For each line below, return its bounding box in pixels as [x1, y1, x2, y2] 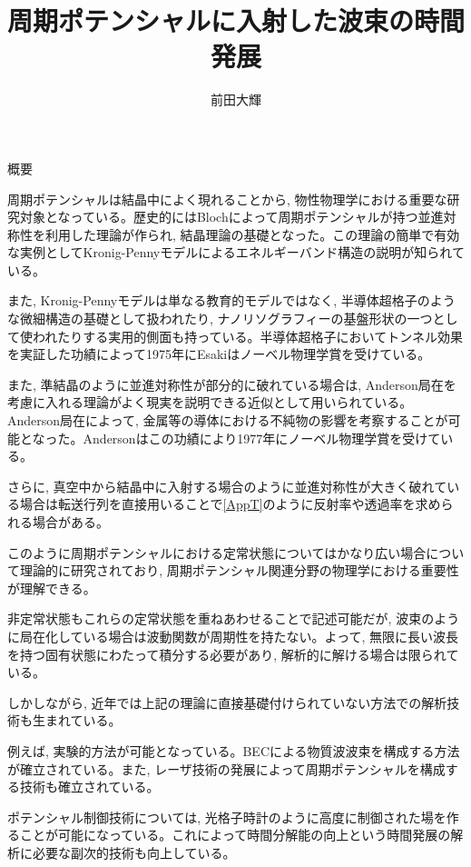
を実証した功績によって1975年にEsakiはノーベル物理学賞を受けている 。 [7, 344, 431, 364]
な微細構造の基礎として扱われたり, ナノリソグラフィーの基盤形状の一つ [7, 309, 433, 328]
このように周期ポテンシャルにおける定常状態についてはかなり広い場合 [7, 543, 427, 562]
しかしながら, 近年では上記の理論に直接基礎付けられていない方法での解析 [7, 693, 447, 712]
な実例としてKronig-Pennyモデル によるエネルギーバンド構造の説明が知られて [7, 243, 465, 262]
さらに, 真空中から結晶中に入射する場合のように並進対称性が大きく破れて [7, 476, 447, 495]
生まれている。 [32, 711, 122, 730]
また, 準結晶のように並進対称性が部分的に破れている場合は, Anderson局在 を [7, 374, 456, 394]
